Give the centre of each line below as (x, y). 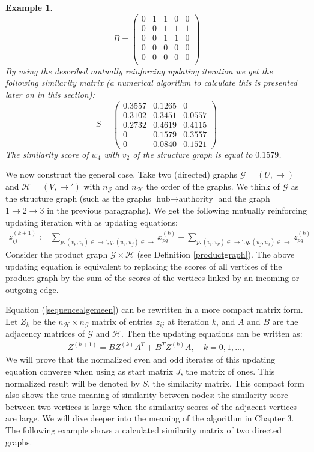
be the (44, 321)
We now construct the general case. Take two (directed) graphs (122, 174)
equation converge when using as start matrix (89, 371)
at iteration (188, 321)
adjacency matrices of (45, 333)
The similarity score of (47, 154)
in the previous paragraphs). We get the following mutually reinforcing (177, 210)
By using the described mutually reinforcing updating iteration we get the (139, 71)
